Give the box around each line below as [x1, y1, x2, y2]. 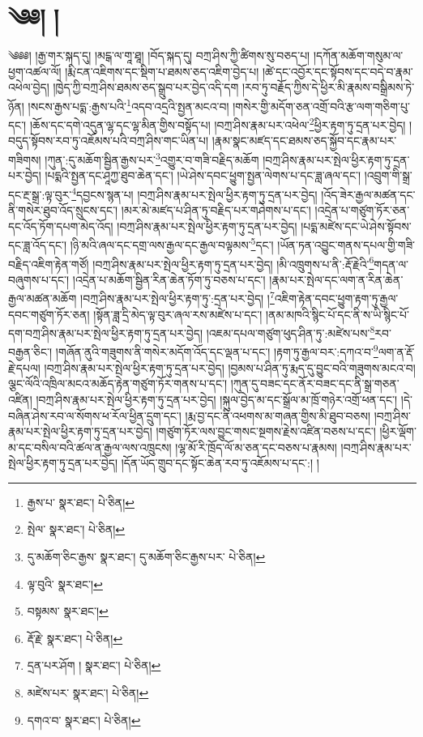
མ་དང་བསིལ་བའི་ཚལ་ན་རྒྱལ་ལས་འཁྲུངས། [8, 438, 172, 455]
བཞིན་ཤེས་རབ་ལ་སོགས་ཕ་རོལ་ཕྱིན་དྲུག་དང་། [8, 407, 182, 424]
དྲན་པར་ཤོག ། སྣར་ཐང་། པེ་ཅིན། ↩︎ [27, 657, 161, 674]
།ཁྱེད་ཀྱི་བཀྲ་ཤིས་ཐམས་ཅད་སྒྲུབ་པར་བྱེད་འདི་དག [53, 79, 239, 96]
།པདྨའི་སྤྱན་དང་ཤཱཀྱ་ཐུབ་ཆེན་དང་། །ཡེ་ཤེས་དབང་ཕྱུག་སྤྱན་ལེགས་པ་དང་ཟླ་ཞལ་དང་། [45, 167, 361, 184]
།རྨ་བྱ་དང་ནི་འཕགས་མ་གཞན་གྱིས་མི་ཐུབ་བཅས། [185, 407, 371, 424]
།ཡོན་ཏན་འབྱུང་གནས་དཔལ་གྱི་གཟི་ [277, 236, 415, 253]
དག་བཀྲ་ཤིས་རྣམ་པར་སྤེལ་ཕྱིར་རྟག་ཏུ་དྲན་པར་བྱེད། [8, 324, 203, 341]
